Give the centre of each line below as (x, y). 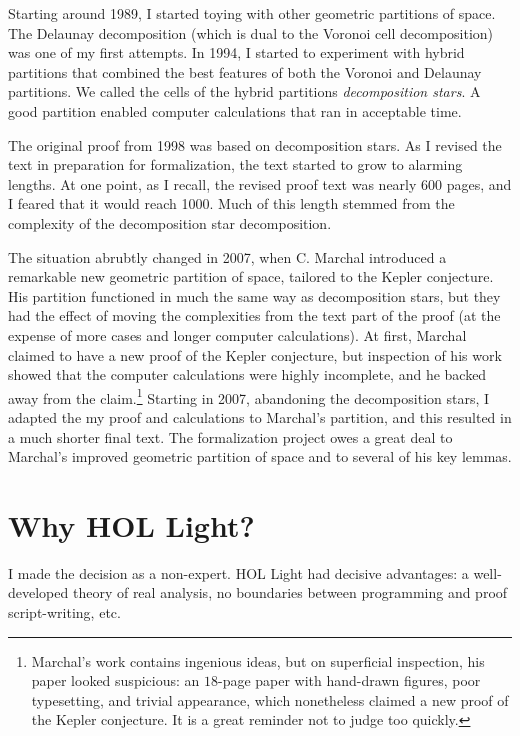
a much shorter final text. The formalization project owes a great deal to (230, 436)
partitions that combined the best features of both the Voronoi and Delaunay (245, 71)
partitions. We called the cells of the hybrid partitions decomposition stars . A (244, 91)
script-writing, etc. (64, 612)
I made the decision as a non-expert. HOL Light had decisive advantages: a (238, 572)
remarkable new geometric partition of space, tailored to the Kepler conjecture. (251, 276)
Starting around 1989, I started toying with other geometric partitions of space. (252, 13)
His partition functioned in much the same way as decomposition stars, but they (254, 295)
